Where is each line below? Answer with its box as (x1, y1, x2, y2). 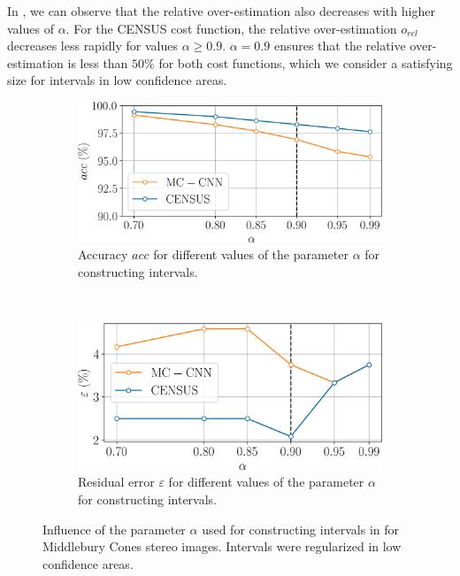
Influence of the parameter (42, 519, 186, 538)
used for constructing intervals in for (202, 519, 399, 538)
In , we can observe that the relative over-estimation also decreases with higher (7, 2, 435, 19)
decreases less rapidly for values (7, 36, 178, 55)
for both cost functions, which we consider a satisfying (158, 53, 453, 72)
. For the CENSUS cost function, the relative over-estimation (65, 19, 397, 37)
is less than (67, 53, 128, 72)
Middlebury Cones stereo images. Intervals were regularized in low (42, 537, 402, 556)
